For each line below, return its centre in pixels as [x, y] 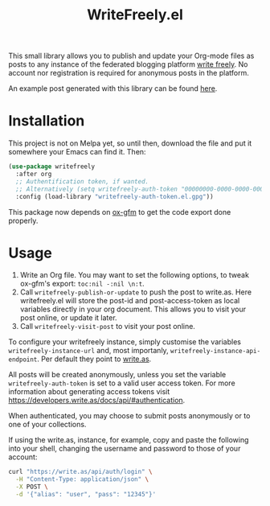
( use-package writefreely [51, 167]
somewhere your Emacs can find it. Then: [77, 152]
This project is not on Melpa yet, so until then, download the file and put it [130, 143]
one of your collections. [47, 425]
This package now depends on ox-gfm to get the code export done [120, 212]
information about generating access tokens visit [89, 392]
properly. [23, 220]
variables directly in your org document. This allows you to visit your [133, 309]
